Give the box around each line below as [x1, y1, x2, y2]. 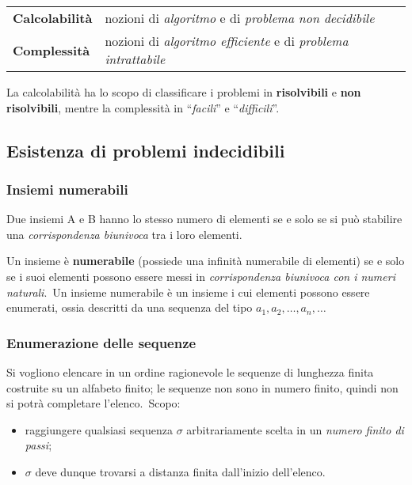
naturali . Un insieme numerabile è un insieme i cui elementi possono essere [6, 283, 370, 300]
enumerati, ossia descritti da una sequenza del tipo [6, 299, 253, 316]
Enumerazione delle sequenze [6, 332, 196, 352]
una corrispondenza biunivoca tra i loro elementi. [6, 225, 242, 242]
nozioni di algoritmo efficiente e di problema [105, 32, 349, 50]
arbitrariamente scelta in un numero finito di [186, 421, 404, 438]
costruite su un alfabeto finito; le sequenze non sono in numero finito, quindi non [6, 379, 399, 396]
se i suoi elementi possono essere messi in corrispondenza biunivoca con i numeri [6, 267, 395, 284]
